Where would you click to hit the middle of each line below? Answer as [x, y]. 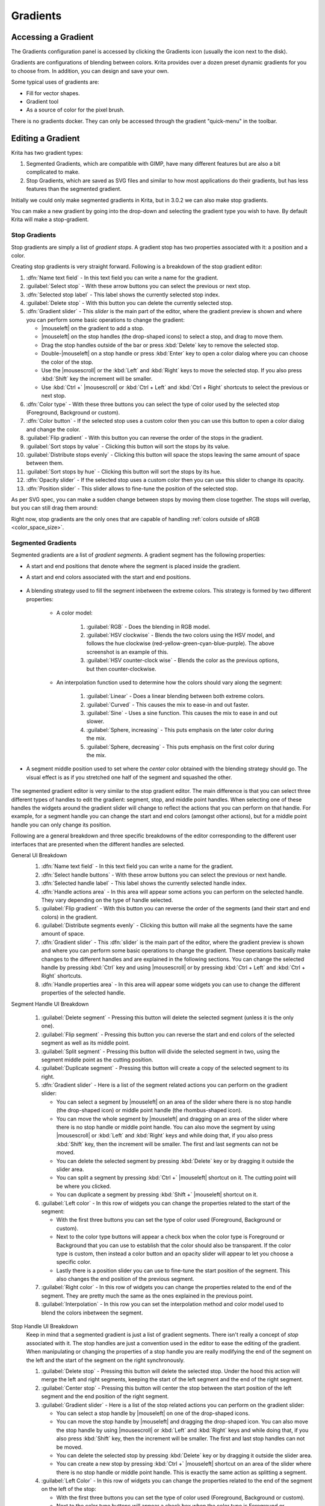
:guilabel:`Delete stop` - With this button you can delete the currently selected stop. [129, 303]
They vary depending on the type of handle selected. [107, 900]
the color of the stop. [67, 362]
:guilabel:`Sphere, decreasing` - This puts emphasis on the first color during [180, 746]
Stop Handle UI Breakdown [45, 1326]
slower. [95, 721]
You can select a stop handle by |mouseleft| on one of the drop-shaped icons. [153, 1413]
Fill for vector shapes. [53, 93]
